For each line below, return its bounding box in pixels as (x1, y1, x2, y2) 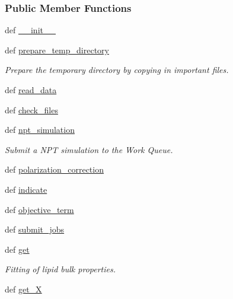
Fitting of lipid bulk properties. (5, 263, 116, 275)
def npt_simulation (5, 123, 75, 136)
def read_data (5, 84, 57, 96)
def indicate (5, 183, 47, 195)
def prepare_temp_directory (5, 43, 109, 56)
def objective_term (5, 203, 74, 215)
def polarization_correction (5, 163, 104, 176)
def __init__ (5, 24, 56, 36)
